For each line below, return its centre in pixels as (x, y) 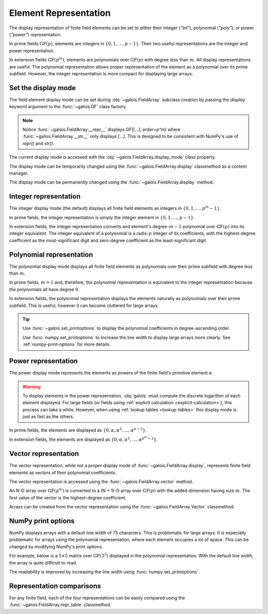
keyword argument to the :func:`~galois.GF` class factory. (68, 107)
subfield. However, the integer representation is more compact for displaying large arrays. (101, 73)
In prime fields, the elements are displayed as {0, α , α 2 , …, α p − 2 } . (78, 430)
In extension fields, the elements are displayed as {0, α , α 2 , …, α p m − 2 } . (84, 439)
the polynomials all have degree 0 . (44, 289)
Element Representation (60, 13)
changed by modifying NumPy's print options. (56, 547)
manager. (19, 173)
